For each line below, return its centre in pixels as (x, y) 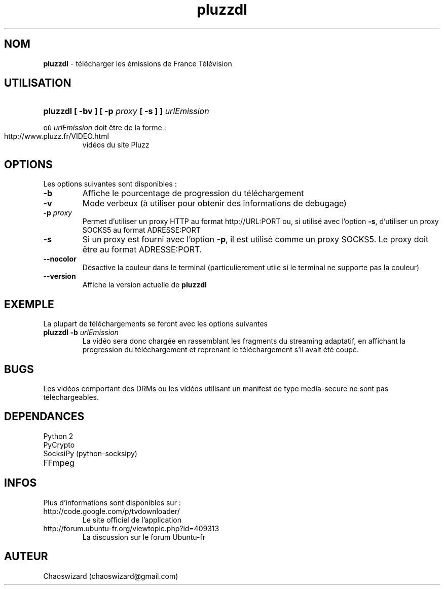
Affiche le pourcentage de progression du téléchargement (193, 193)
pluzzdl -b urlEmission (81, 333)
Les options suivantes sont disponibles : (110, 184)
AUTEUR (26, 557)
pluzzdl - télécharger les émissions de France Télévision (138, 63)
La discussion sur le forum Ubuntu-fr (144, 537)
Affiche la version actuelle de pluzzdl (144, 285)
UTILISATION (38, 83)
